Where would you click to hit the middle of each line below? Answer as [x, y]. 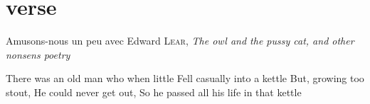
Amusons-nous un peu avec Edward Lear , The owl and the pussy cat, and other [180, 41]
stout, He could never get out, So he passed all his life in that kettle [154, 92]
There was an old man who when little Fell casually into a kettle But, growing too [185, 78]
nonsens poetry [38, 54]
